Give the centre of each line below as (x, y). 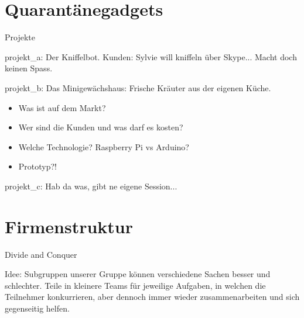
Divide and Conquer (41, 254)
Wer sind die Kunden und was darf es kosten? (101, 127)
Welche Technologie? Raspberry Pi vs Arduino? (104, 146)
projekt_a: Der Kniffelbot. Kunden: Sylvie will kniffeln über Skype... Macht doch (151, 56)
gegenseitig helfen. (37, 308)
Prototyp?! (37, 166)
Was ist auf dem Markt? (62, 107)
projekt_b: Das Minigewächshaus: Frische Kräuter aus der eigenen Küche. (138, 87)
